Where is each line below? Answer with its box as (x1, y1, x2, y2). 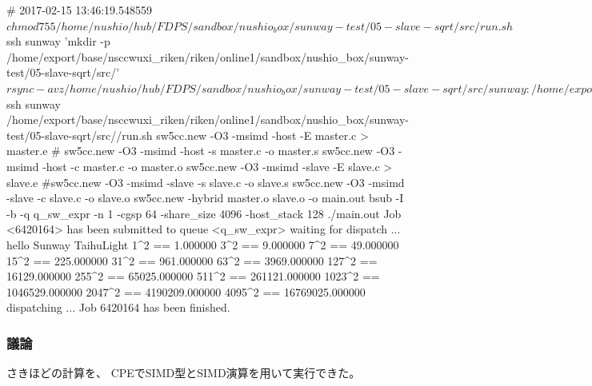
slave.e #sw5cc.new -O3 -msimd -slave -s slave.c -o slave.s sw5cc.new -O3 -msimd (6, 173, 405, 190)
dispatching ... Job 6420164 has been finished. (6, 299, 230, 316)
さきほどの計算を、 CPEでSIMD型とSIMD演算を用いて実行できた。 (6, 364, 361, 381)
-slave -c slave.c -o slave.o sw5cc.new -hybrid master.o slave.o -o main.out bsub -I (6, 189, 404, 206)
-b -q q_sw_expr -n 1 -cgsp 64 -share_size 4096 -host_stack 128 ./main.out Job (6, 205, 402, 221)
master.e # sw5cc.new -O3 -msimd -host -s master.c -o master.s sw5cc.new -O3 (6, 142, 395, 159)
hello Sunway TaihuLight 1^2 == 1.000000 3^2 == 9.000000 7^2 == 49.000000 (6, 236, 399, 253)
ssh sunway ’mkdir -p (6, 33, 110, 50)
